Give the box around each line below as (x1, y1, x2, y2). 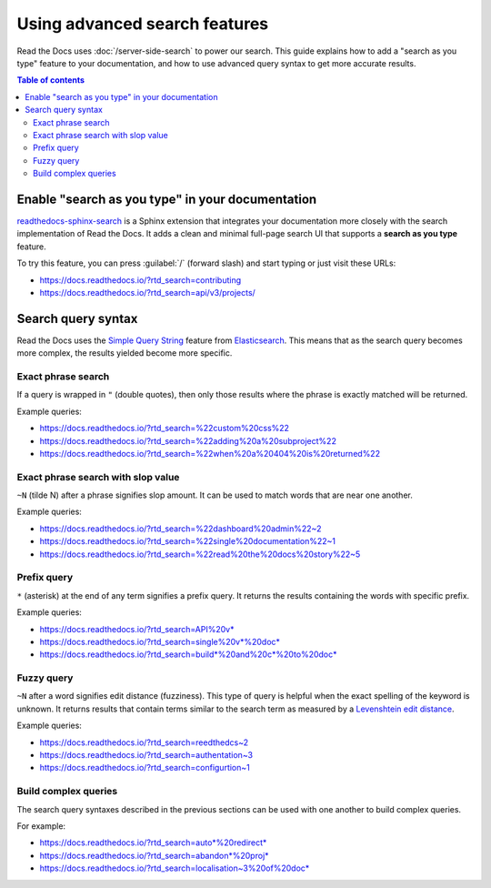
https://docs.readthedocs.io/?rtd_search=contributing (39, 274, 242, 286)
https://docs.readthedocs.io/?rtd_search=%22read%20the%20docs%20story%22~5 (39, 549, 361, 560)
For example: (16, 820, 66, 832)
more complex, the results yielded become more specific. (16, 348, 233, 358)
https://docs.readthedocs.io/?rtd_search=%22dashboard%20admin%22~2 (39, 523, 322, 534)
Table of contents (16, 75, 85, 86)
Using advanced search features (16, 14, 269, 34)
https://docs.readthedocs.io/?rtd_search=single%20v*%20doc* (39, 636, 281, 647)
